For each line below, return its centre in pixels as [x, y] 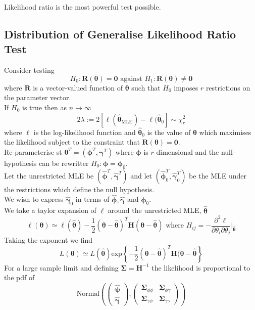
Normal [88, 294]
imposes [186, 87]
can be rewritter [64, 163]
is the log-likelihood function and [85, 132]
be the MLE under [218, 175]
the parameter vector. [38, 97]
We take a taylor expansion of [50, 210]
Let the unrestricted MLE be [49, 175]
